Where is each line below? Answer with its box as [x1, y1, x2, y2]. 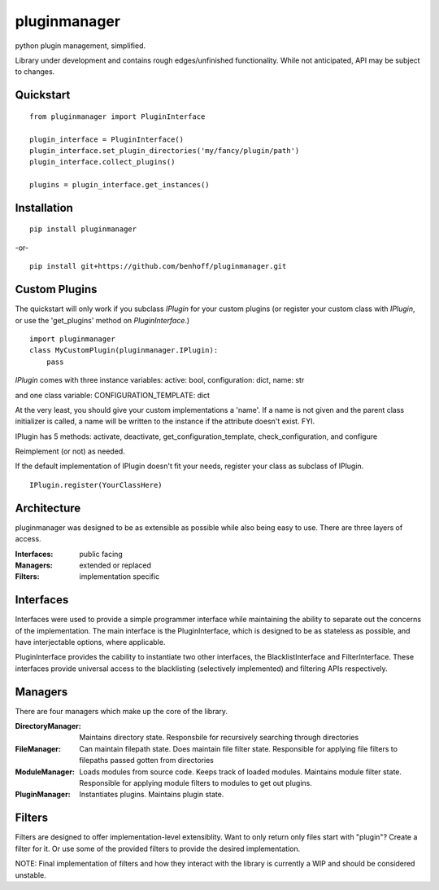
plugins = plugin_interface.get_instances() [29, 180, 211, 190]
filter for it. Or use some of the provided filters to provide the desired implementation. [15, 844, 301, 853]
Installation [15, 200, 73, 215]
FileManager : [15, 743, 61, 753]
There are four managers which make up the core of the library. [15, 706, 228, 716]
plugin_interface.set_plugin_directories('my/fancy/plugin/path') [29, 146, 300, 155]
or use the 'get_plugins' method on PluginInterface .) [15, 315, 190, 325]
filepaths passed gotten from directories [79, 756, 215, 765]
